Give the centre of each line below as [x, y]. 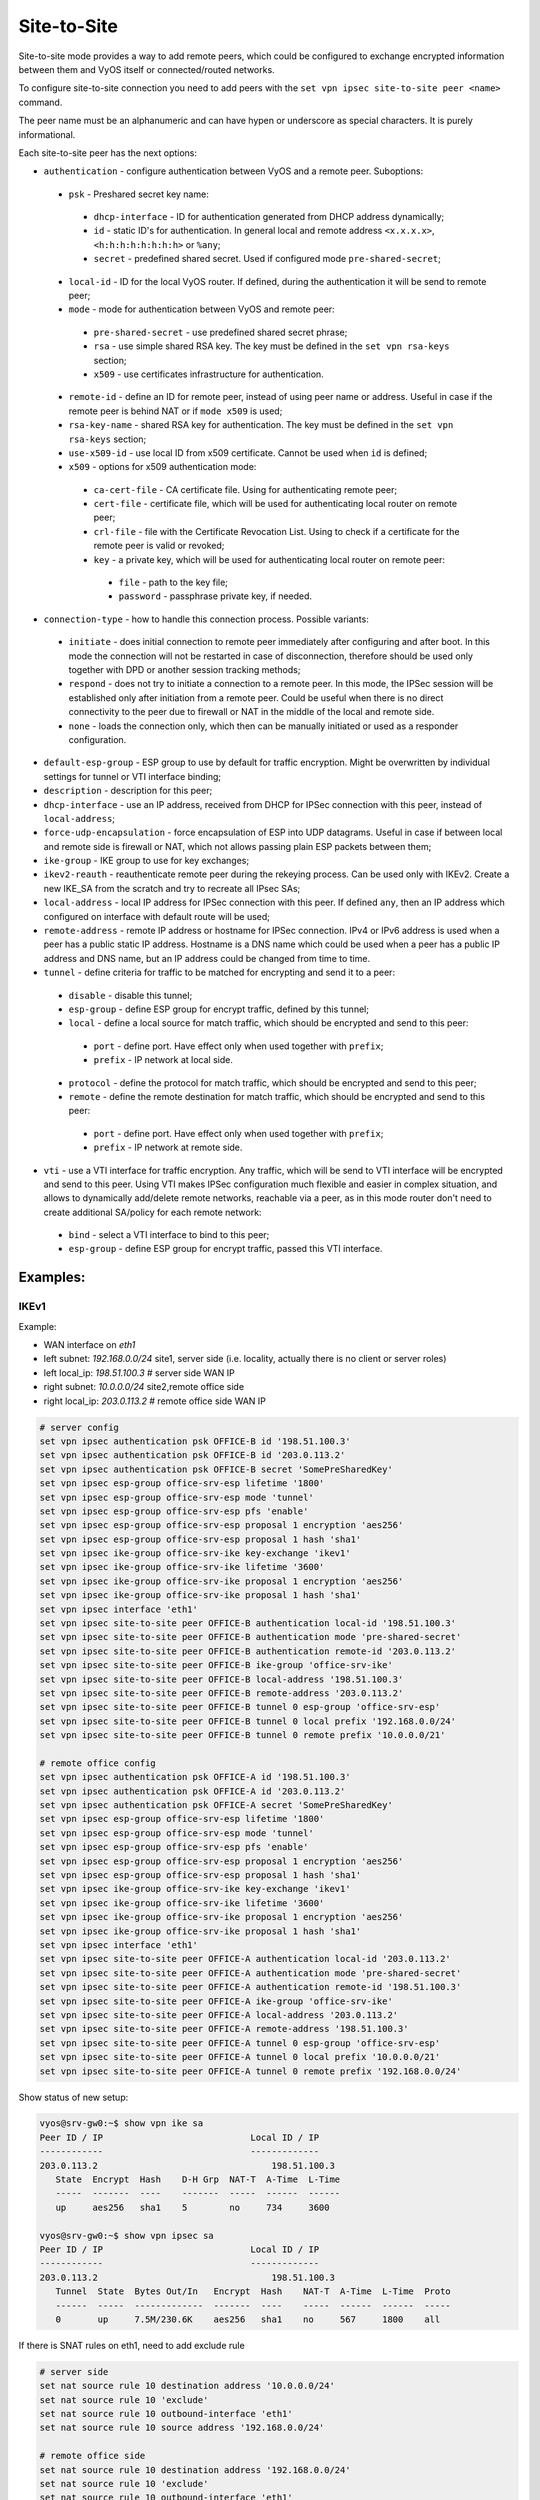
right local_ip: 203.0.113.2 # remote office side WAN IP [155, 1401]
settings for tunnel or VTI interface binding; [132, 776]
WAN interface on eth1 [89, 1344]
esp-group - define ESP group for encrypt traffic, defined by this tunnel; [219, 1009]
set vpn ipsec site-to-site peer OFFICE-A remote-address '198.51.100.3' [224, 2029]
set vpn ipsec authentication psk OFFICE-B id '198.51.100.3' [195, 1441]
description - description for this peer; [128, 791]
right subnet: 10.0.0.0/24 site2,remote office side [144, 1387]
